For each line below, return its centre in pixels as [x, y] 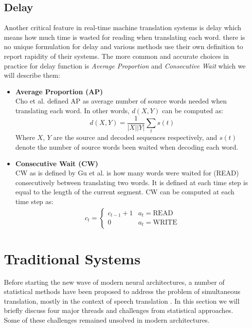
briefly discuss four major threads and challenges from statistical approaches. [119, 310]
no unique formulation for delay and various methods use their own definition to [124, 46]
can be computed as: [193, 110]
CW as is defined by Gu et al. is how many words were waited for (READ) [127, 173]
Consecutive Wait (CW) [57, 163]
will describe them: [32, 75]
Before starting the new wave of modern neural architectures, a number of [114, 282]
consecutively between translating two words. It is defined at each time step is [132, 182]
